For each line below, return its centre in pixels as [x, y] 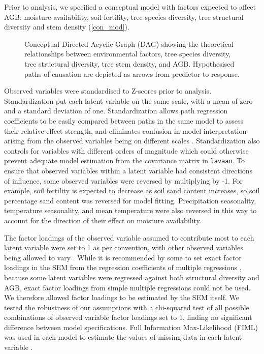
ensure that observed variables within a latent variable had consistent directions [128, 170]
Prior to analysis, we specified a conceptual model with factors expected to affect [130, 7]
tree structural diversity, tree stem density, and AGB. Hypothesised [129, 63]
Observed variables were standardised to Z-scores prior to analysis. [108, 91]
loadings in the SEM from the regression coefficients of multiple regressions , [123, 267]
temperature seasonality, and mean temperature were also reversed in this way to [130, 210]
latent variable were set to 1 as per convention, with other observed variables [124, 247]
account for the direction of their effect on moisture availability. [103, 220]
